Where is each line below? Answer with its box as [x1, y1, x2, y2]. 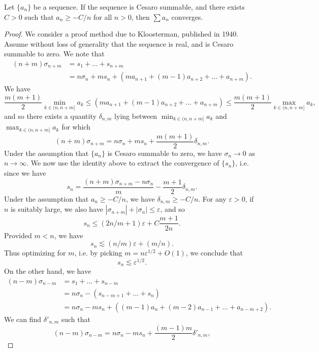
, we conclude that [185, 247, 243, 258]
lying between [114, 110, 157, 121]
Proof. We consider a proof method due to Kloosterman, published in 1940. [4, 28, 239, 39]
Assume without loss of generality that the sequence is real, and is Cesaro [4, 38, 234, 49]
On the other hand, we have [4, 266, 91, 276]
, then [131, 11, 150, 22]
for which [61, 121, 90, 132]
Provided [4, 230, 32, 240]
